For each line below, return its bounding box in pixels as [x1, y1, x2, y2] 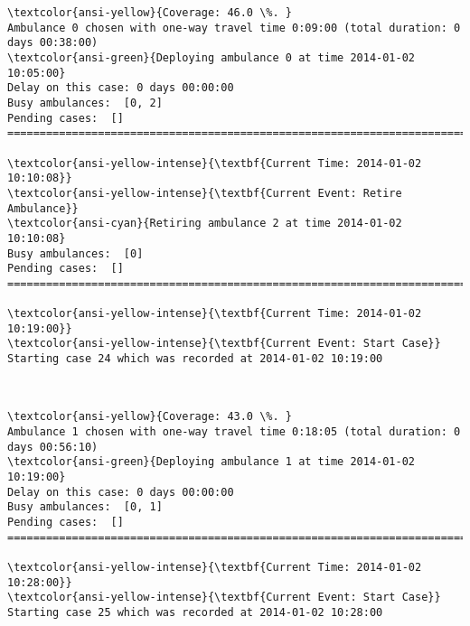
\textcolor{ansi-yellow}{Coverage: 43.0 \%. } [7, 410, 292, 424]
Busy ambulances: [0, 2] [7, 96, 163, 109]
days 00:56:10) [7, 440, 99, 453]
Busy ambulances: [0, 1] [7, 500, 163, 514]
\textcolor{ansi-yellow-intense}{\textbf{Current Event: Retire [7, 186, 402, 200]
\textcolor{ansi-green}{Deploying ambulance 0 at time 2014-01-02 [7, 51, 416, 64]
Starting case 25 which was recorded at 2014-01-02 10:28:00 [7, 605, 383, 619]
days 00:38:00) [7, 36, 99, 50]
